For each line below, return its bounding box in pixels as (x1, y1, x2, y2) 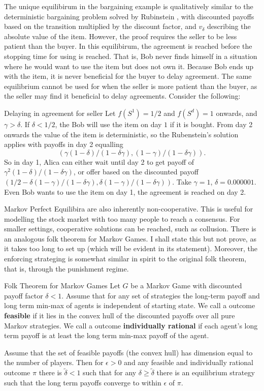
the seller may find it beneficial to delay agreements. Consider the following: (4, 91, 241, 101)
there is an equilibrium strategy (156, 367, 255, 378)
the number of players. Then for (4, 357, 104, 368)
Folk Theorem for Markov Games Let (4, 280, 120, 291)
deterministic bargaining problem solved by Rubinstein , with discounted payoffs (4, 11, 254, 21)
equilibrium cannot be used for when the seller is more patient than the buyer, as (4, 80, 257, 91)
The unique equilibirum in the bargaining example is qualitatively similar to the (4, 1, 253, 11)
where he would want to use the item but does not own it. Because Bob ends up (4, 61, 254, 71)
